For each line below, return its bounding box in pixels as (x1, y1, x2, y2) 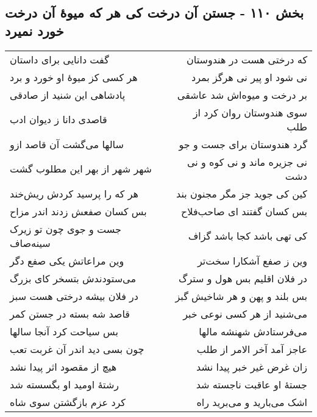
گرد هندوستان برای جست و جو (179, 137, 307, 151)
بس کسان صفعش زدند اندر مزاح (10, 204, 147, 218)
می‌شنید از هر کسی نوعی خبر (183, 306, 307, 321)
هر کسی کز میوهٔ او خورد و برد (10, 69, 138, 84)
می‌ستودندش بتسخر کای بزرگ (10, 271, 136, 285)
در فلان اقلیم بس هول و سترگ (179, 271, 307, 285)
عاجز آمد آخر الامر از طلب (196, 341, 307, 356)
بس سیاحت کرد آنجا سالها (10, 324, 118, 338)
